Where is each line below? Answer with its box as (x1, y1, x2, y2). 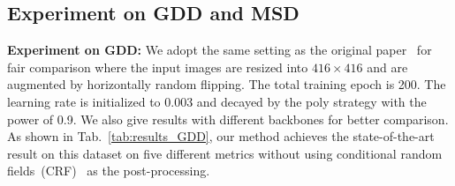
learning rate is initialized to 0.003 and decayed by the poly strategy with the (7, 92, 427, 110)
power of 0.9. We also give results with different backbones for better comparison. (7, 109, 449, 128)
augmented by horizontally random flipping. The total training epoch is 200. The (7, 75, 446, 93)
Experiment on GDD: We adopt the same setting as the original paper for (7, 41, 432, 59)
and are (367, 57, 408, 76)
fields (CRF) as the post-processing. (7, 161, 210, 180)
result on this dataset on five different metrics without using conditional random (7, 144, 443, 162)
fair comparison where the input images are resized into (7, 57, 308, 76)
